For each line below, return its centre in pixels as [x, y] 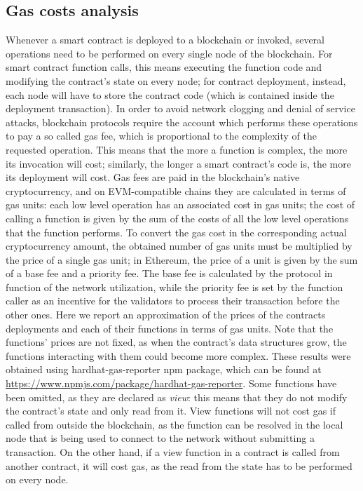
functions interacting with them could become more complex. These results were [178, 355]
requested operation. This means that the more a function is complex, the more [177, 149]
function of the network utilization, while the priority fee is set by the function [174, 287]
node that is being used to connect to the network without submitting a [160, 438]
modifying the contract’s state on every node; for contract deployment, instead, [176, 80]
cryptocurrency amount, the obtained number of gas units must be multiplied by [179, 246]
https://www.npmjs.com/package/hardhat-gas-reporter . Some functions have [171, 383]
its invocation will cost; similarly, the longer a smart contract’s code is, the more [178, 163]
